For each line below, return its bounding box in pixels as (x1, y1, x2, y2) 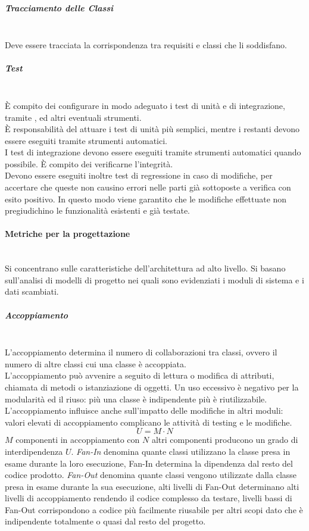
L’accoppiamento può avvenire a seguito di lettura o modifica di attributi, (5, 369, 274, 382)
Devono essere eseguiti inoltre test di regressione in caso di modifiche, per (5, 169, 273, 182)
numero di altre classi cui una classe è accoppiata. (5, 357, 186, 370)
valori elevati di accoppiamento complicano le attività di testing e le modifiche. (5, 416, 292, 428)
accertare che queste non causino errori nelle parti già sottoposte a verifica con (5, 181, 291, 193)
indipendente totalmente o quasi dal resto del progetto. (5, 515, 206, 527)
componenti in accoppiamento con (15, 433, 140, 446)
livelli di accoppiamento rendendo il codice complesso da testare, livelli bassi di (5, 492, 292, 504)
